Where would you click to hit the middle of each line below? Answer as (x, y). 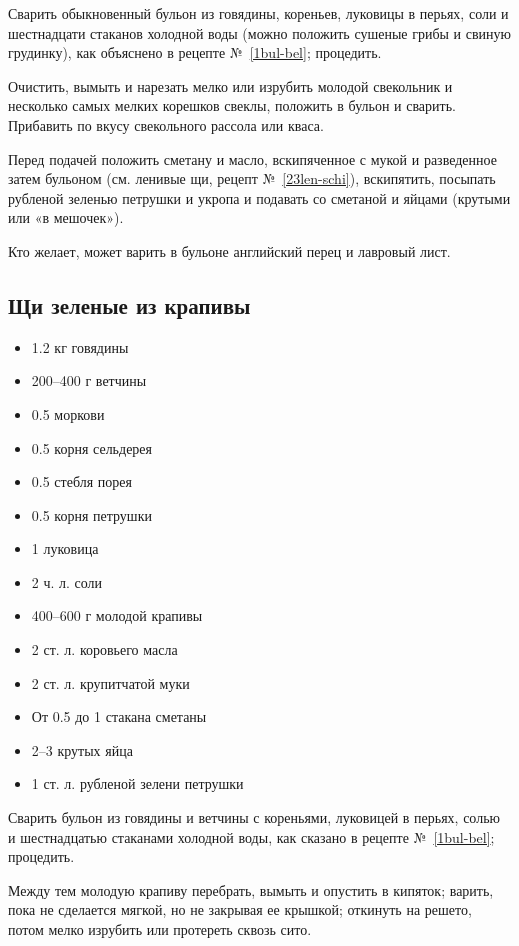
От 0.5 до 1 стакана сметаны (119, 716)
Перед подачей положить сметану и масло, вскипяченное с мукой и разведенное (252, 158)
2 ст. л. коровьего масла (104, 649)
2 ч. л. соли (67, 581)
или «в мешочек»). (66, 217)
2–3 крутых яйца (82, 749)
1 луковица (65, 548)
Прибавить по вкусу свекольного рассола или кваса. (166, 124)
